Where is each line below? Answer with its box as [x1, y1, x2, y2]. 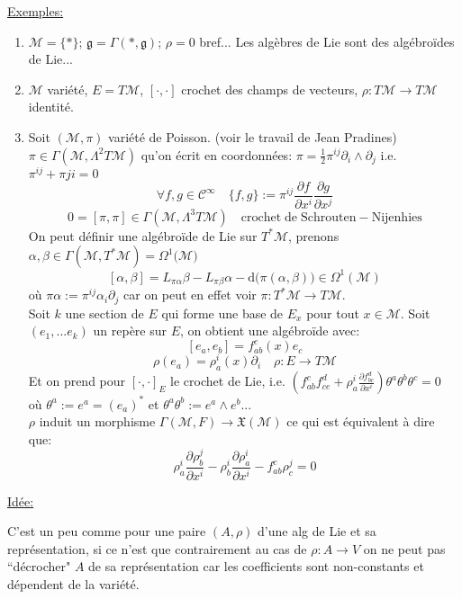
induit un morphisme [39, 412, 156, 431]
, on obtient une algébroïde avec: [180, 321, 360, 340]
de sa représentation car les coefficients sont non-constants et [88, 557, 424, 576]
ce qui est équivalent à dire [286, 412, 435, 431]
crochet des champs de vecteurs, [181, 79, 358, 98]
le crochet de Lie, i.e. [170, 371, 285, 390]
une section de [65, 303, 144, 322]
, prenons [288, 226, 340, 245]
